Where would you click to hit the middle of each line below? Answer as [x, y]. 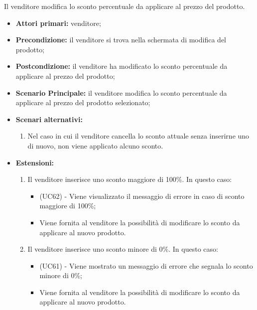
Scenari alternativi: [49, 119]
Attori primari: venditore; [58, 23]
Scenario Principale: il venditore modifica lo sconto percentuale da [121, 92]
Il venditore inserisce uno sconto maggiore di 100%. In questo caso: [130, 179]
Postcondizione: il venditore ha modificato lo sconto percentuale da [122, 66]
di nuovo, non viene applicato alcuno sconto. [95, 145]
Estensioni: [35, 162]
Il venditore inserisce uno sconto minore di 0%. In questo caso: [123, 249]
